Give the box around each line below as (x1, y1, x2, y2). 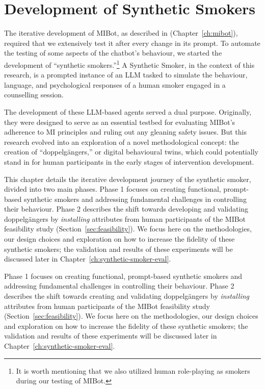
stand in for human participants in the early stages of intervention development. (4, 156, 254, 167)
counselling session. (4, 89, 64, 100)
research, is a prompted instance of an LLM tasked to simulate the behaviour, (4, 69, 248, 80)
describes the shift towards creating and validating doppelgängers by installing (4, 291, 249, 301)
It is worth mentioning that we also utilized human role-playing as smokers (16, 365, 250, 376)
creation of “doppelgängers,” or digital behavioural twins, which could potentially (4, 146, 258, 157)
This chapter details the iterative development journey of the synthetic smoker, (4, 173, 251, 184)
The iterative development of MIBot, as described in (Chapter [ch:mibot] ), (4, 28, 238, 38)
